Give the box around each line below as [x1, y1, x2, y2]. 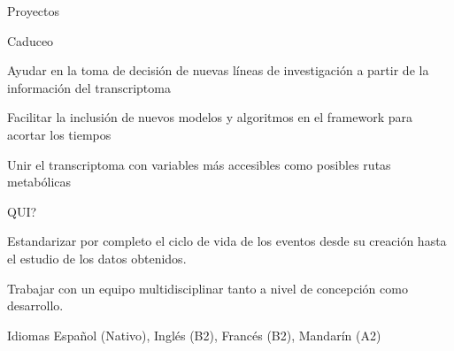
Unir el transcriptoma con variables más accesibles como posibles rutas [7, 155, 391, 173]
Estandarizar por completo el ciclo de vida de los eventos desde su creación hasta [7, 232, 447, 250]
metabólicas [7, 172, 72, 191]
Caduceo [7, 31, 54, 50]
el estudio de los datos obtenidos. [7, 248, 187, 267]
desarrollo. [7, 296, 64, 315]
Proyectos [7, 2, 60, 19]
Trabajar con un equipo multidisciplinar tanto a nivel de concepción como [7, 279, 408, 297]
